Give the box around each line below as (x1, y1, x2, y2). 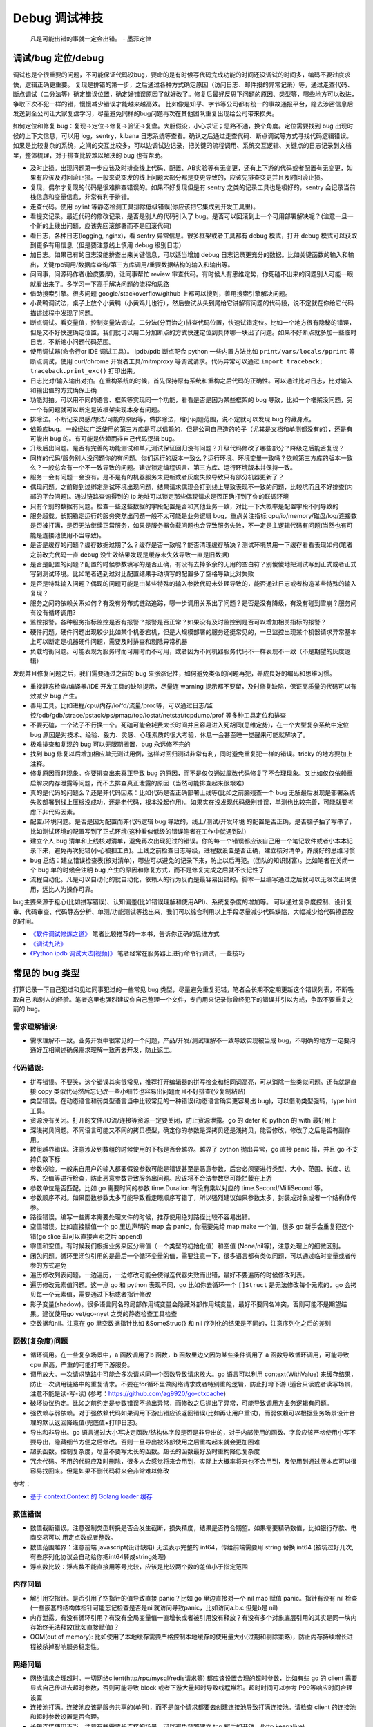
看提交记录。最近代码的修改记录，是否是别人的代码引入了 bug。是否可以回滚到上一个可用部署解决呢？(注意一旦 (30, 211, 348, 220)
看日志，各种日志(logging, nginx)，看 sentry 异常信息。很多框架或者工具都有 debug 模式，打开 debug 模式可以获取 (30, 231, 358, 240)
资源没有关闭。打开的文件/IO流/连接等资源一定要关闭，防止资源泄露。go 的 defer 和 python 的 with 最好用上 (30, 1116, 337, 1125)
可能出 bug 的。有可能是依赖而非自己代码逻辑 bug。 (30, 434, 179, 442)
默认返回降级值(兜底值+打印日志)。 (41, 1418, 142, 1427)
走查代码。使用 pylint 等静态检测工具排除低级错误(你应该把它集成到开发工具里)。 (30, 202, 259, 211)
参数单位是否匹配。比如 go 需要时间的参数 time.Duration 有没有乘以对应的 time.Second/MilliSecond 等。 (30, 1183, 327, 1192)
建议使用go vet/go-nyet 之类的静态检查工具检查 (41, 1309, 178, 1317)
